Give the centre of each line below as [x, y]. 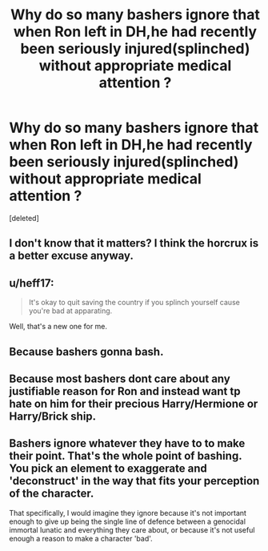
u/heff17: [32, 283]
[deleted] [24, 218]
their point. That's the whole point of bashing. [126, 456]
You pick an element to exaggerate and [108, 469]
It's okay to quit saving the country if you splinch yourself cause [134, 303]
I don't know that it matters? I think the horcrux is [134, 243]
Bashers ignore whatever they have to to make [127, 443]
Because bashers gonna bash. [86, 351]
